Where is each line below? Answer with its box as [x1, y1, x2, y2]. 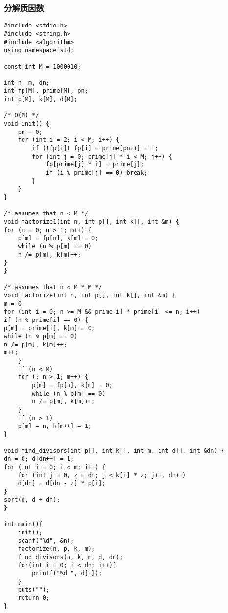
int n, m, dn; [4, 79, 50, 86]
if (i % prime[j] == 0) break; [46, 169, 148, 177]
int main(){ [4, 521, 43, 528]
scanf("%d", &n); [18, 537, 74, 544]
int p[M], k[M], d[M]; [4, 96, 78, 103]
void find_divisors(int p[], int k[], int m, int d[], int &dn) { [4, 447, 225, 454]
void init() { [4, 120, 50, 128]
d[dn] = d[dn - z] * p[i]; [18, 480, 106, 487]
